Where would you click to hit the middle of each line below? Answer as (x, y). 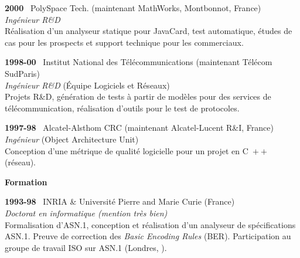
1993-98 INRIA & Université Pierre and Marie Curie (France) (120, 201)
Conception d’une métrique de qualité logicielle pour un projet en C (127, 150)
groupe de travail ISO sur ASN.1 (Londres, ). (86, 247)
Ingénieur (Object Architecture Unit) (72, 139)
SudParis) (22, 73)
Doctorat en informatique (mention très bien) (86, 213)
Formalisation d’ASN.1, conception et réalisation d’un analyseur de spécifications (150, 224)
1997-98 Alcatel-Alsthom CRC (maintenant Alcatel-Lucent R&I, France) (139, 128)
